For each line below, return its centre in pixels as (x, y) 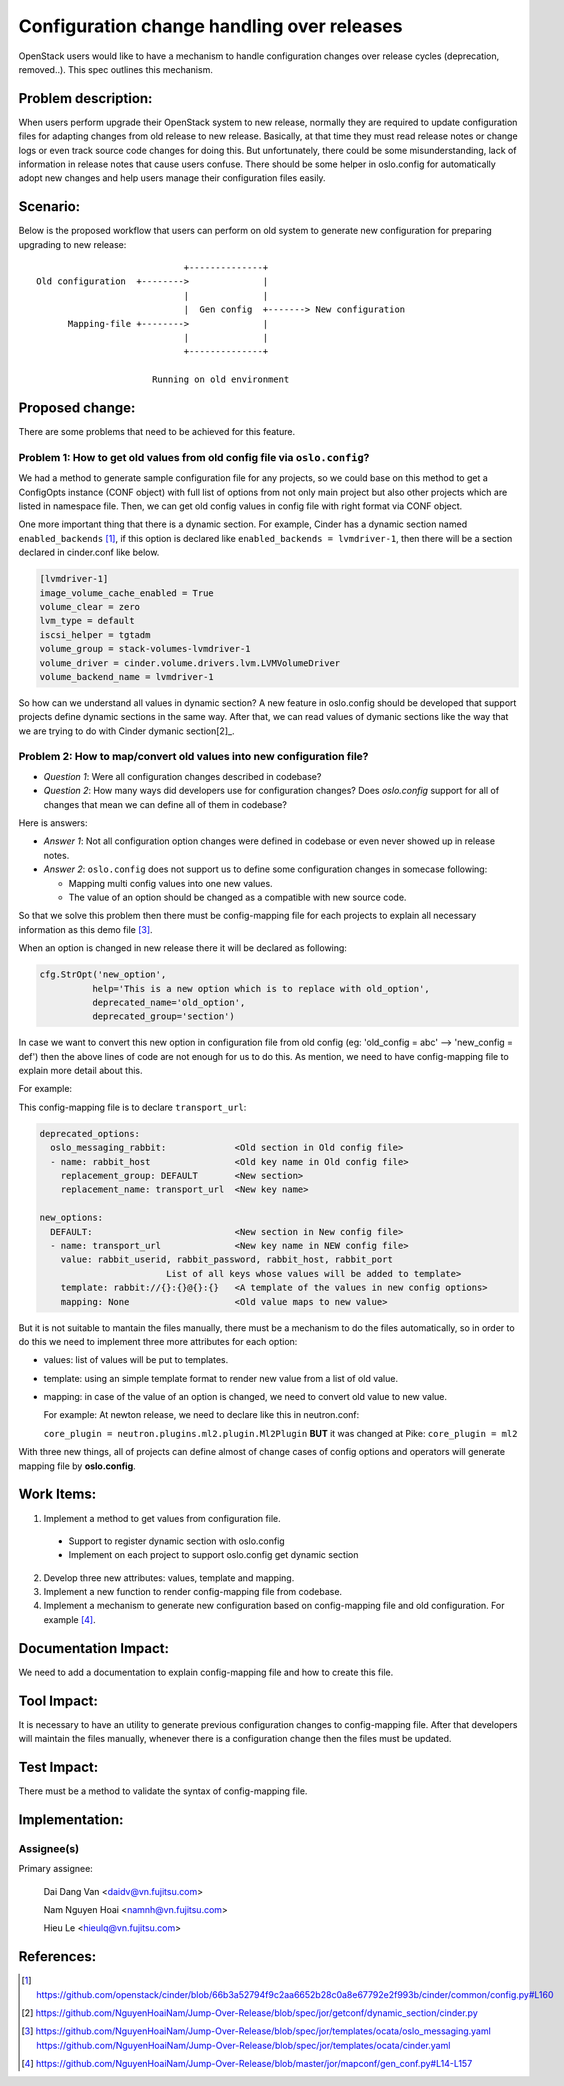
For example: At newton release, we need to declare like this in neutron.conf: (201, 1415)
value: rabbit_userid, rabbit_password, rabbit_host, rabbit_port (227, 1259)
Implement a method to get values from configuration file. (162, 1518)
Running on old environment (220, 379)
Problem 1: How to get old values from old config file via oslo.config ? (194, 457)
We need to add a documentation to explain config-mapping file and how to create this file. (206, 1672)
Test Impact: (58, 1766)
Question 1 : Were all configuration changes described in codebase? (182, 776)
